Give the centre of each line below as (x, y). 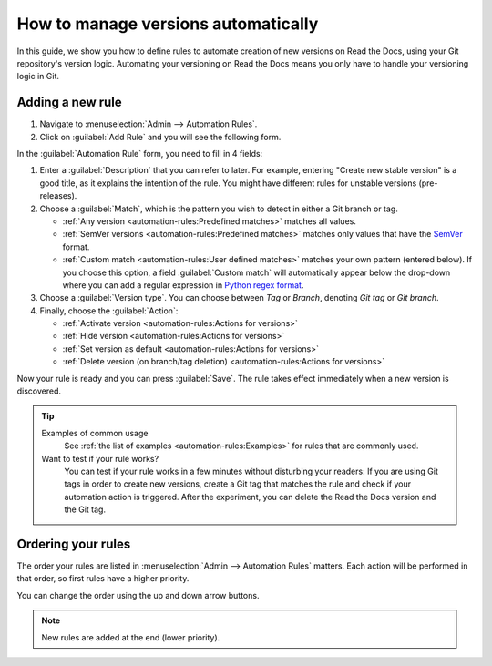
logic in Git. (38, 77)
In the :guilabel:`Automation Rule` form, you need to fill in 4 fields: (140, 154)
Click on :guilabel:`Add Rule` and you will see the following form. (160, 137)
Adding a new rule (69, 102)
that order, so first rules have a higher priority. (103, 579)
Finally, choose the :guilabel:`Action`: (109, 311)
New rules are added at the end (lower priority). (131, 637)
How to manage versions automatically (168, 24)
